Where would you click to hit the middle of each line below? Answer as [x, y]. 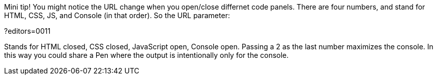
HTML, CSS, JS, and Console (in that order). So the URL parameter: [117, 15]
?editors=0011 [27, 31]
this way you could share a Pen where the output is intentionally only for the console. [147, 55]
